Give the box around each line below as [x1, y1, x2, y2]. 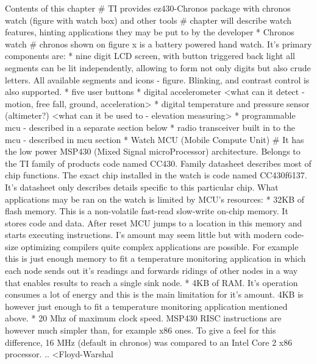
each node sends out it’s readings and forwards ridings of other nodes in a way [5, 264, 298, 277]
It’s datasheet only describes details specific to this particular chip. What [5, 180, 279, 193]
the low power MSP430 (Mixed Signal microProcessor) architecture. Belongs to [5, 145, 301, 158]
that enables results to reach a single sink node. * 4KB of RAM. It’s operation [5, 276, 298, 289]
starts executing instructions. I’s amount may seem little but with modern [5, 228, 282, 241]
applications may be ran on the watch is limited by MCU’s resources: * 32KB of [5, 192, 305, 205]
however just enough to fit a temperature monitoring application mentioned [5, 299, 288, 312]
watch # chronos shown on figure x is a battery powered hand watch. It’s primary [5, 37, 312, 50]
